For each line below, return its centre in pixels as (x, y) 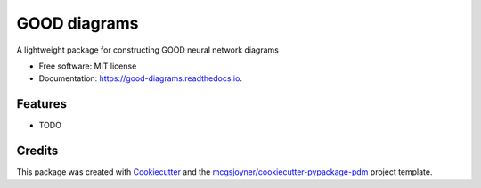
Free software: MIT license (88, 66)
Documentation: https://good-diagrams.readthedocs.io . (140, 78)
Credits (37, 151)
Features (41, 104)
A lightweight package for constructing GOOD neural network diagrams (148, 50)
